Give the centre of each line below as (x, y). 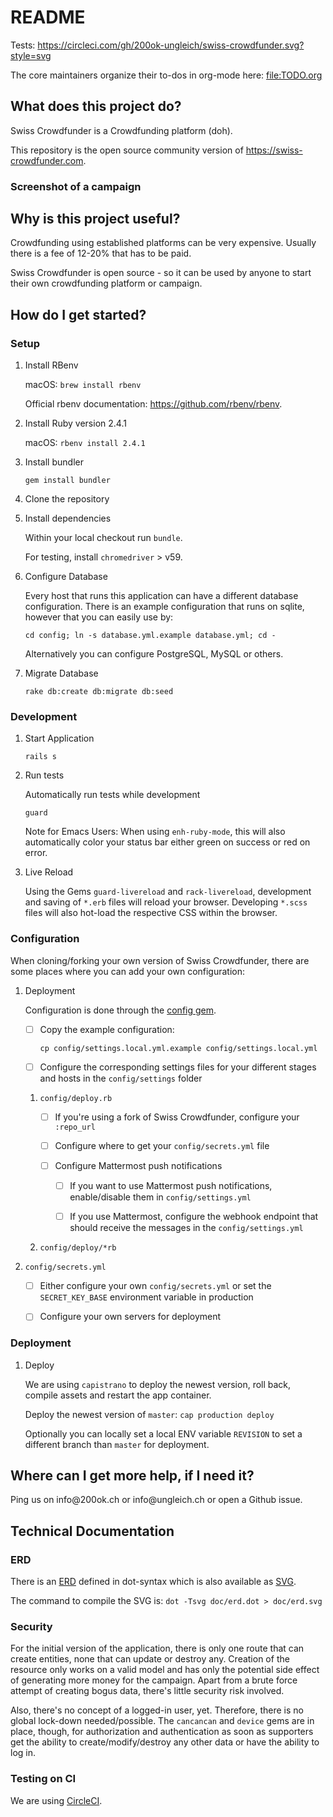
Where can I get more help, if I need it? (132, 1476)
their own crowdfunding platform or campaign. (106, 283)
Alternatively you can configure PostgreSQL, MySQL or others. (154, 654)
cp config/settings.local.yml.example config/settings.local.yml (178, 1048)
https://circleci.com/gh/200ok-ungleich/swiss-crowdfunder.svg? (171, 45)
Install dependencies (68, 518)
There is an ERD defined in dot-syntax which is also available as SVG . (153, 1582)
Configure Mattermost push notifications (138, 1166)
